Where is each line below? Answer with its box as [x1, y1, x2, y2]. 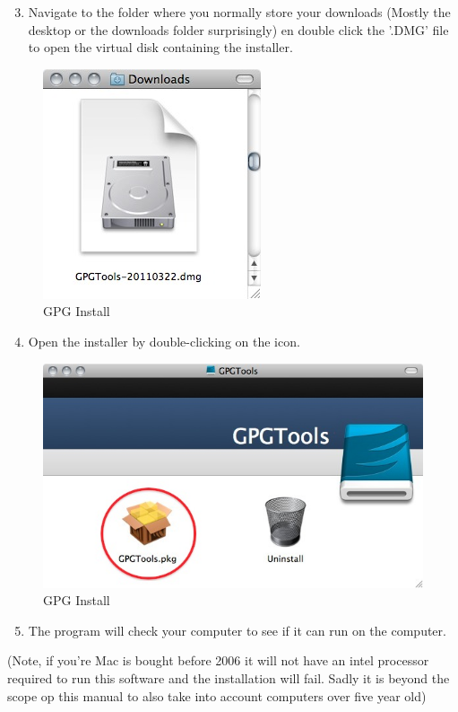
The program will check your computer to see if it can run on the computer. [28, 620, 446, 639]
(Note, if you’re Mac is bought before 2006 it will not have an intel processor [7, 651, 429, 670]
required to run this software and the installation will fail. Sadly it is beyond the [7, 668, 450, 687]
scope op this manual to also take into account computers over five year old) [7, 686, 427, 705]
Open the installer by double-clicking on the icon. [28, 331, 300, 350]
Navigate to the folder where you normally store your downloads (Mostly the [28, 3, 451, 21]
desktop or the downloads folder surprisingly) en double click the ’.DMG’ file [28, 20, 449, 39]
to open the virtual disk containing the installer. [28, 38, 293, 57]
